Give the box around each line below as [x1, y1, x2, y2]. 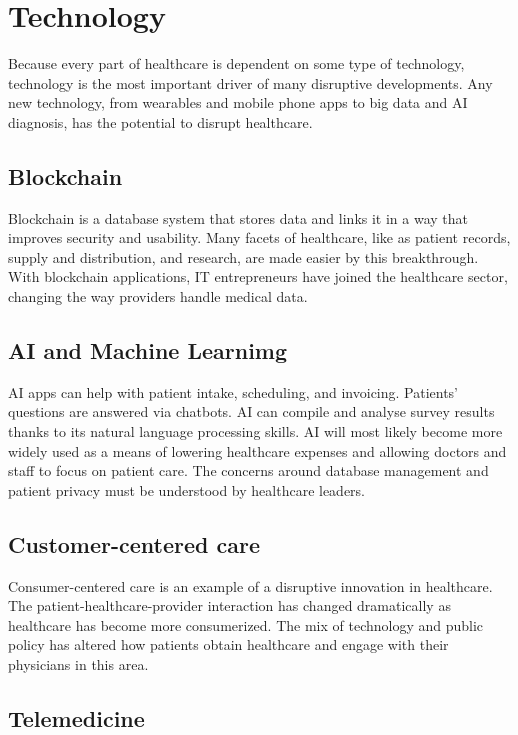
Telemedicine [8, 703, 145, 733]
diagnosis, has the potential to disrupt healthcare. [8, 111, 313, 132]
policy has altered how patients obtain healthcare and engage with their [8, 634, 449, 655]
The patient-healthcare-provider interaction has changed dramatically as [8, 595, 451, 616]
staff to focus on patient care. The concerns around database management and [8, 460, 489, 481]
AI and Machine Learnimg [8, 335, 288, 366]
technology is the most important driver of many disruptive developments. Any [8, 72, 493, 93]
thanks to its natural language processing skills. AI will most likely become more [8, 421, 503, 442]
